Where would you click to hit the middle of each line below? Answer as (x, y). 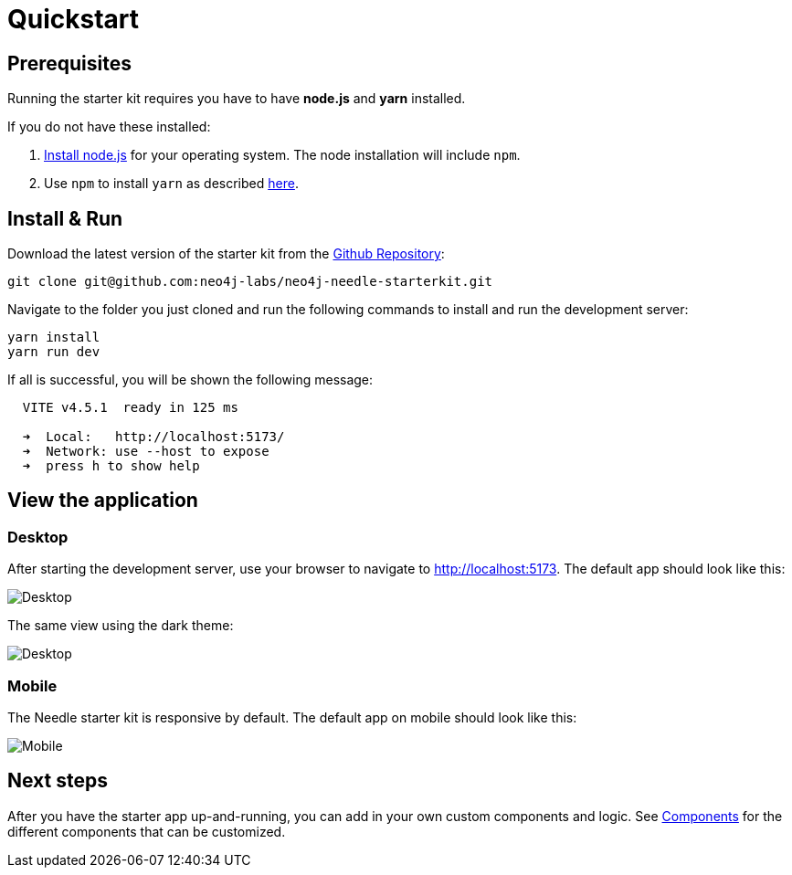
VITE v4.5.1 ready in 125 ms (130, 408)
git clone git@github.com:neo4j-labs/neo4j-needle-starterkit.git (250, 282)
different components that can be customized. (147, 831)
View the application (103, 501)
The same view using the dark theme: (121, 626)
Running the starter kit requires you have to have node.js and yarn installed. (237, 99)
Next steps (58, 781)
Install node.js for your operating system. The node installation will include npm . (282, 155)
